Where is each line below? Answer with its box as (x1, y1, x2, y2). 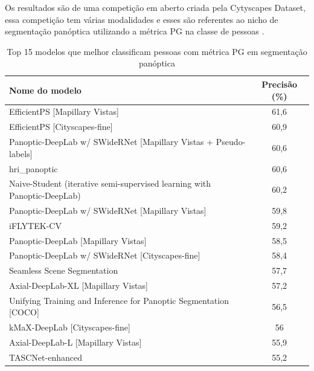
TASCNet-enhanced (9, 351, 82, 363)
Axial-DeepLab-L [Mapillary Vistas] (9, 336, 142, 349)
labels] (9, 147, 33, 160)
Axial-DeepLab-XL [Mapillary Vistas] (9, 279, 148, 292)
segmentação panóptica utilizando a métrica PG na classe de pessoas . (5, 25, 264, 37)
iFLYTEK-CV (9, 219, 62, 231)
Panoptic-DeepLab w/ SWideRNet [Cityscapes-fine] (9, 249, 200, 262)
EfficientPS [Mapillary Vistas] (9, 105, 119, 118)
